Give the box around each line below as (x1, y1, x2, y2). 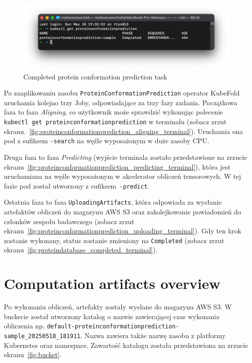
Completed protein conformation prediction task (23, 71, 167, 81)
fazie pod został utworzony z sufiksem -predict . (4, 180, 150, 191)
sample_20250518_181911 (4, 333, 81, 340)
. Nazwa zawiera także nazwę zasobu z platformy (80, 330, 226, 341)
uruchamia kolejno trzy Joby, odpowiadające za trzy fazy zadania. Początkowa (4, 97, 237, 107)
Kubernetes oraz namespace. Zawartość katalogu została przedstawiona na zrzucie (4, 340, 248, 350)
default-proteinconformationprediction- (47, 323, 179, 330)
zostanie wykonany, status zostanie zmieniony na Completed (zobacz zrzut (4, 235, 224, 245)
